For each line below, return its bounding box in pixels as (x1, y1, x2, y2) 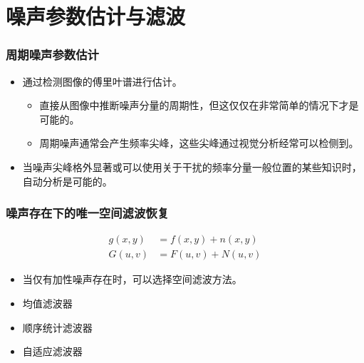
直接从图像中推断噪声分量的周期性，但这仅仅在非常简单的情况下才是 (39, 98, 359, 113)
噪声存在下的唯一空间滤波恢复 (6, 204, 170, 222)
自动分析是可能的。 (22, 173, 113, 188)
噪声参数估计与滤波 (6, 1, 186, 31)
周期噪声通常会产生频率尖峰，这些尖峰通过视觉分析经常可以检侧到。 (39, 136, 359, 150)
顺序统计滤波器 (22, 319, 93, 334)
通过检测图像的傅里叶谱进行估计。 (22, 73, 182, 88)
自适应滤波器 (22, 344, 83, 359)
